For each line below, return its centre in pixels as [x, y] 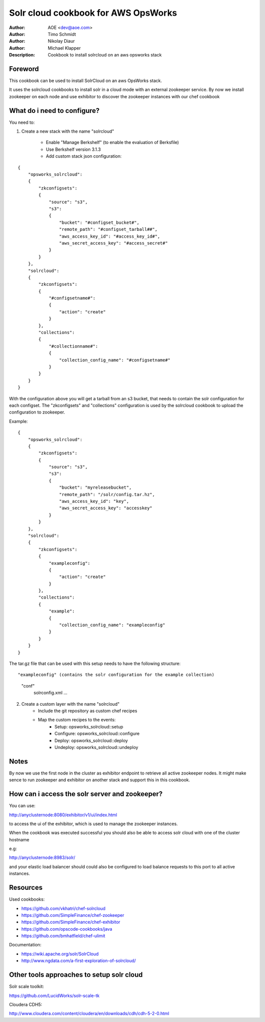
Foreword [24, 69]
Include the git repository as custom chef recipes [88, 711]
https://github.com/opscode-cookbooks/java [67, 929]
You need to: [22, 122]
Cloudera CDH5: [26, 1004]
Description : [22, 55]
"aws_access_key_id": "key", [94, 501]
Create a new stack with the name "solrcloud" [68, 131]
